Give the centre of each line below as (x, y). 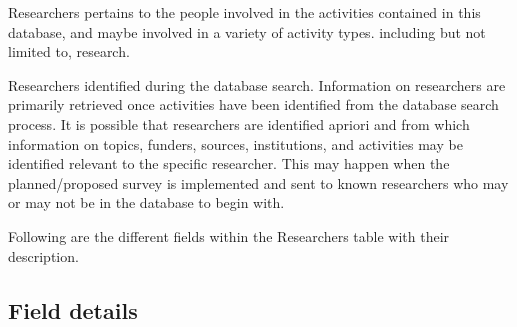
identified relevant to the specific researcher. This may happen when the (229, 163)
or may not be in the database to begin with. (146, 202)
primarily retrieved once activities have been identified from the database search (253, 104)
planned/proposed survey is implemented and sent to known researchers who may (258, 182)
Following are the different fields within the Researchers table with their (229, 235)
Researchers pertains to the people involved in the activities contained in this (244, 12)
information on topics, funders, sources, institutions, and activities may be (235, 143)
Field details (73, 309)
